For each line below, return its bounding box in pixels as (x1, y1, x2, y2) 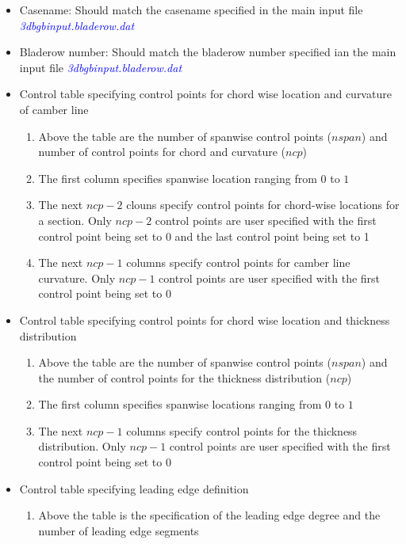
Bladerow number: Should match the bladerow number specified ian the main (19, 44, 396, 60)
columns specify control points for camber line (126, 254, 350, 271)
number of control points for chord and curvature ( (38, 143, 286, 160)
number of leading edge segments (38, 522, 199, 538)
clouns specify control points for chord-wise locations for (126, 196, 400, 213)
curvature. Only (38, 269, 116, 286)
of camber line (19, 101, 89, 117)
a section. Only (38, 211, 112, 228)
